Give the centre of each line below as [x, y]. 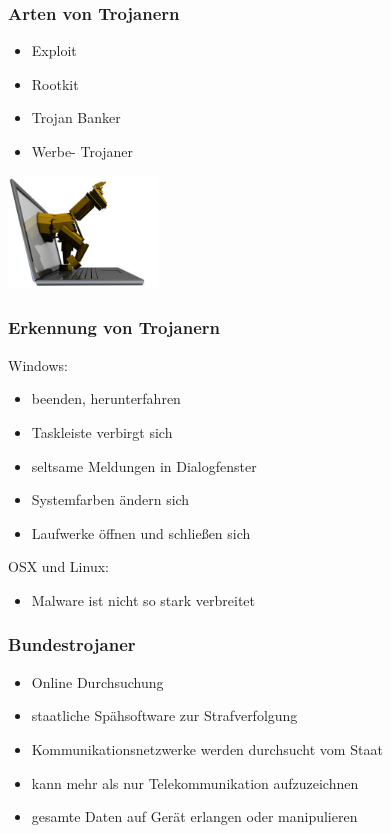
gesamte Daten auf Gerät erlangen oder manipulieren [194, 816]
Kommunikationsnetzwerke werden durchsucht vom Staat [207, 748]
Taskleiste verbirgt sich [102, 431]
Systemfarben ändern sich [110, 499]
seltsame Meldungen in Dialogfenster [144, 465]
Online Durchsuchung [97, 681]
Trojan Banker [76, 117]
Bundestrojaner [72, 644]
